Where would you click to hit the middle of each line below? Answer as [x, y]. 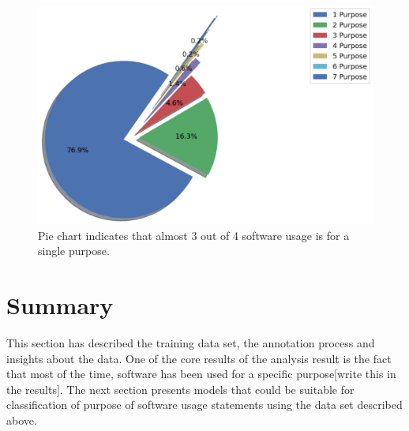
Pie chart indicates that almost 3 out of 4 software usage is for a [194, 235]
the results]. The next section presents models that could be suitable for [180, 389]
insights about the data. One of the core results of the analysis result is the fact [199, 358]
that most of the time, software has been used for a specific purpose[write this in [201, 374]
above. [22, 420]
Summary [60, 305]
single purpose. [74, 251]
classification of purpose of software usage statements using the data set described [204, 405]
